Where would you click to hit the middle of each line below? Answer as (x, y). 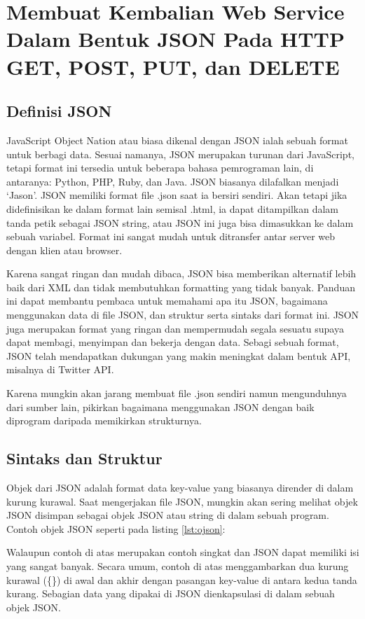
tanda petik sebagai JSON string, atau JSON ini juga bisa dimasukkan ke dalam (180, 222)
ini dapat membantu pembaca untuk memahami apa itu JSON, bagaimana (167, 301)
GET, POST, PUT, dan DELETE (173, 66)
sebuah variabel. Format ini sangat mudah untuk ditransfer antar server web (171, 236)
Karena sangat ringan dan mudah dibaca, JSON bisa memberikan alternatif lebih (181, 273)
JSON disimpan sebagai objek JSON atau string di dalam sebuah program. (168, 515)
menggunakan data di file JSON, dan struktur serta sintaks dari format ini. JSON (183, 315)
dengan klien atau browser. (64, 250)
